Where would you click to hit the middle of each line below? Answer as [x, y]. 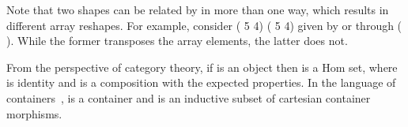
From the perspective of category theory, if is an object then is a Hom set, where [202, 67]
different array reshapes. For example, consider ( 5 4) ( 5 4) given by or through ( [204, 25]
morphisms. [34, 113]
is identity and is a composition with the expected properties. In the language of [201, 82]
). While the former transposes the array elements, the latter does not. [177, 41]
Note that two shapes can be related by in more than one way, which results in [198, 9]
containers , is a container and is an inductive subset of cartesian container [189, 97]
